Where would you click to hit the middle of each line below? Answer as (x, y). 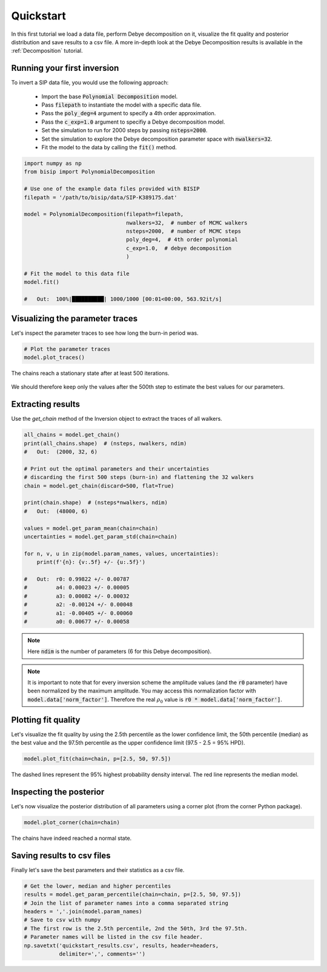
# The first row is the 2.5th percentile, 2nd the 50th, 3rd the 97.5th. (136, 928)
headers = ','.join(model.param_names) (83, 912)
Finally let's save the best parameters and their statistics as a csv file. (98, 870)
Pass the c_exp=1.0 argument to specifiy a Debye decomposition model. (133, 122)
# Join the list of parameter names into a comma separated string (126, 903)
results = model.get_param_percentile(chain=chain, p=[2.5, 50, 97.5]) (133, 895)
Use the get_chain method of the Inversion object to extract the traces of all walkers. (117, 419)
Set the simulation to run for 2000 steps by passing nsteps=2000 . (124, 130)
